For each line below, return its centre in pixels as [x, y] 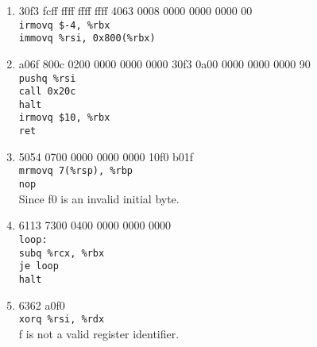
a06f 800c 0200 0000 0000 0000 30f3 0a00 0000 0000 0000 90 [164, 63]
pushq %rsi [47, 78]
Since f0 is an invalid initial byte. [99, 198]
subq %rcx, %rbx [62, 253]
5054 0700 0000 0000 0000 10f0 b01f [106, 156]
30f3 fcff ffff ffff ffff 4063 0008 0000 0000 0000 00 [135, 10]
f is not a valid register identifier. [99, 333]
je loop [39, 266]
